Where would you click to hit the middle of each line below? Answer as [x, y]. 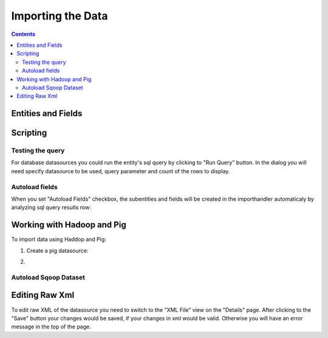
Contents [23, 34]
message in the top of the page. [51, 327]
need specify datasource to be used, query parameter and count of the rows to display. [121, 171]
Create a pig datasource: [57, 250]
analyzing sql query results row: [51, 207]
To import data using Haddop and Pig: [59, 240]
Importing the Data [60, 16]
